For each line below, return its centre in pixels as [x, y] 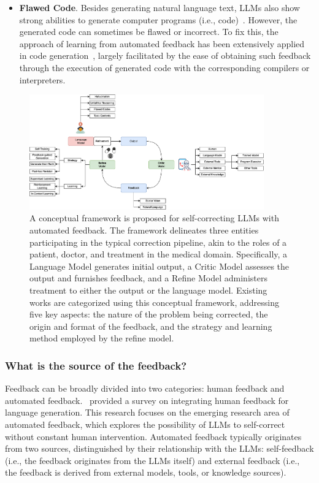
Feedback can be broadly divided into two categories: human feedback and [145, 388]
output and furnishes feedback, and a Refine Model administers [148, 278]
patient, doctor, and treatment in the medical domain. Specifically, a [159, 254]
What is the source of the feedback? [96, 365]
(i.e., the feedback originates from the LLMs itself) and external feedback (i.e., [152, 460]
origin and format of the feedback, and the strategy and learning [151, 326]
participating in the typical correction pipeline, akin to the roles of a [158, 242]
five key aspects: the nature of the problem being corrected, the [149, 314]
